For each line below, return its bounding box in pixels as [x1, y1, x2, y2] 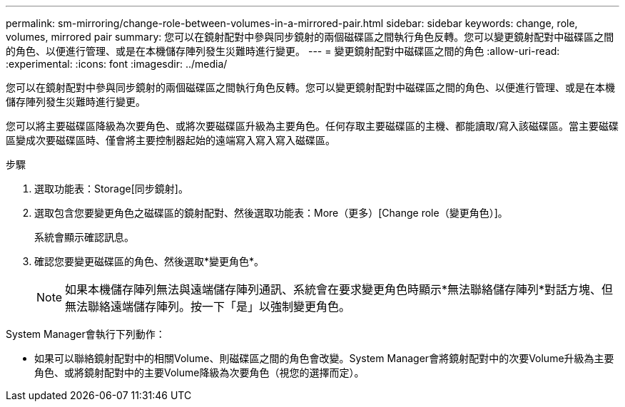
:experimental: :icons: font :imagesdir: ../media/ [6, 58, 228, 70]
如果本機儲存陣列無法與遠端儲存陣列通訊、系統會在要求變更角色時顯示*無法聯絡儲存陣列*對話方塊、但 [65, 282, 614, 297]
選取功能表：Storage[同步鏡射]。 [34, 182, 188, 195]
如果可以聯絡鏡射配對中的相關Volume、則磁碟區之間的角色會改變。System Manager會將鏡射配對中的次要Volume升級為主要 [34, 352, 614, 364]
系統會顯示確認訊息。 [34, 231, 134, 243]
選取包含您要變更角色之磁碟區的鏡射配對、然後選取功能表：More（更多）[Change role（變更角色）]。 [34, 207, 508, 219]
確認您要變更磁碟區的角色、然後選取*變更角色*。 [34, 255, 265, 267]
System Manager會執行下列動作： [6, 328, 166, 340]
